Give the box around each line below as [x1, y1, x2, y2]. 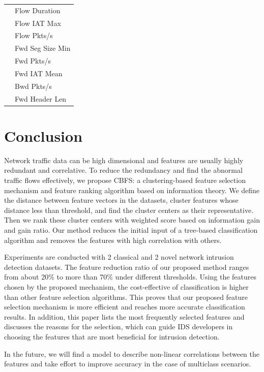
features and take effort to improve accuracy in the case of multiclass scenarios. [4, 358, 251, 369]
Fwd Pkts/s [15, 55, 51, 66]
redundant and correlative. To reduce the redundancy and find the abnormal [4, 165, 243, 175]
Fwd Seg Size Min [15, 43, 71, 53]
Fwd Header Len [15, 93, 67, 104]
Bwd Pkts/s [15, 80, 52, 91]
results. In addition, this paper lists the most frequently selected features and [4, 311, 245, 322]
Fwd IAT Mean [15, 68, 63, 78]
